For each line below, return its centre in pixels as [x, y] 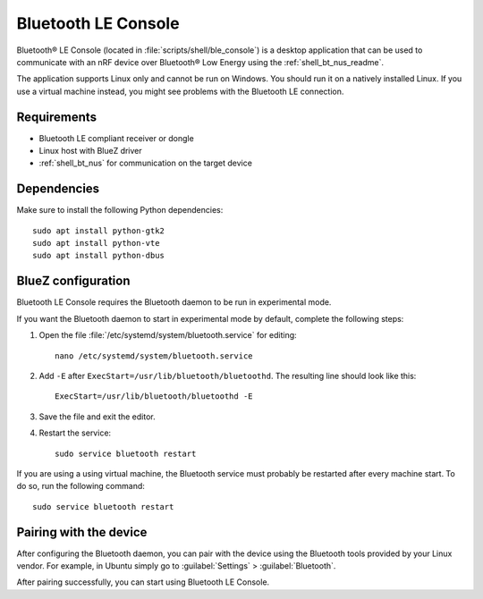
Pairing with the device [82, 532]
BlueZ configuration [73, 281]
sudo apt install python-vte [96, 243]
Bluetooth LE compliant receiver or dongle [116, 138]
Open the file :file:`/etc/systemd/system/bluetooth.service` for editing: [168, 335]
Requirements [57, 117]
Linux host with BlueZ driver [90, 151]
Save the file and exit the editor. [97, 417]
